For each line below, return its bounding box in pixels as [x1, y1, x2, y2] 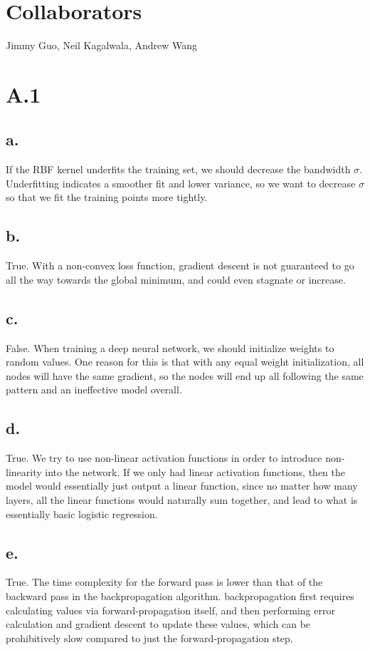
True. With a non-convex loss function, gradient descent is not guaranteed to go [6, 258, 354, 273]
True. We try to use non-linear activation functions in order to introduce [6, 450, 322, 465]
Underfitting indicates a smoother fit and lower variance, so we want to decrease [6, 175, 356, 190]
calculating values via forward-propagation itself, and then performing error [6, 602, 335, 617]
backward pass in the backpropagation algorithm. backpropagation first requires [6, 589, 354, 604]
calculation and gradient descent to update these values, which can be [6, 617, 311, 631]
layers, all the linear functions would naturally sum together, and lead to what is [6, 492, 358, 507]
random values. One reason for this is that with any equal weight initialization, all [6, 354, 364, 369]
